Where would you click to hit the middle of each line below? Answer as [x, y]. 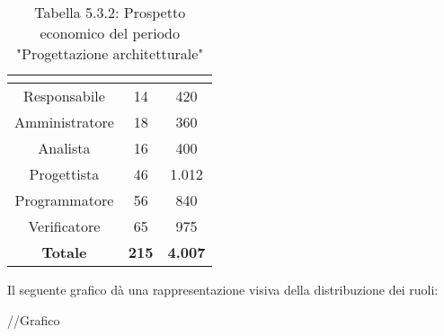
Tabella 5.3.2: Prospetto [110, 12]
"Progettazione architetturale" [110, 53]
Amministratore [64, 122]
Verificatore [64, 226]
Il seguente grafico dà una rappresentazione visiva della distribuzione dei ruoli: [223, 289]
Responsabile [64, 96]
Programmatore [64, 200]
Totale [64, 252]
